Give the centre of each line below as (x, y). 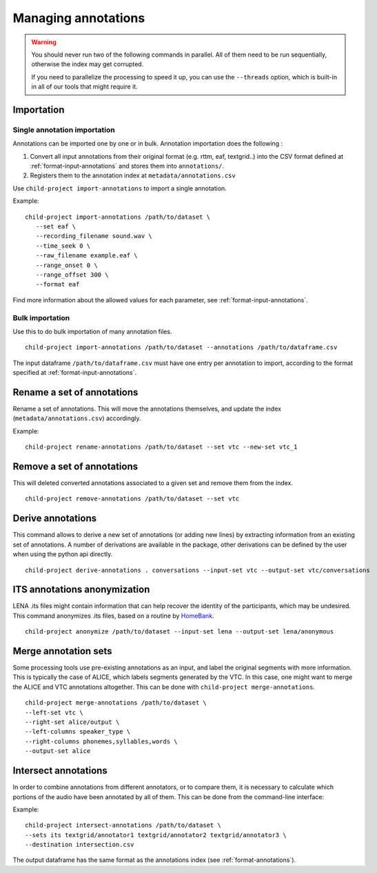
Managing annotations (79, 18)
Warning (44, 42)
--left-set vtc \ (54, 712)
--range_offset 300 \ (72, 275)
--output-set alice (58, 751)
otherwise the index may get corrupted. (88, 64)
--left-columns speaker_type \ (78, 732)
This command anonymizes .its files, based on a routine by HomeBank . (113, 616)
